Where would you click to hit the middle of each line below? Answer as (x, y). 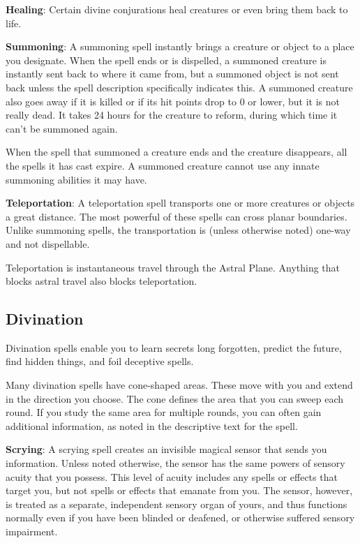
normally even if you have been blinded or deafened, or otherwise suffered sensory (180, 518)
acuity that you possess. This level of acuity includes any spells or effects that (172, 476)
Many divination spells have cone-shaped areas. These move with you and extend (179, 385)
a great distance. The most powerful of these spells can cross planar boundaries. (177, 216)
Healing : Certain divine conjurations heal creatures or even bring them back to (177, 9)
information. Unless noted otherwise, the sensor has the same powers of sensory (175, 463)
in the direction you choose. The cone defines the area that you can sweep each (175, 398)
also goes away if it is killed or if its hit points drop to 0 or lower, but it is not (173, 101)
